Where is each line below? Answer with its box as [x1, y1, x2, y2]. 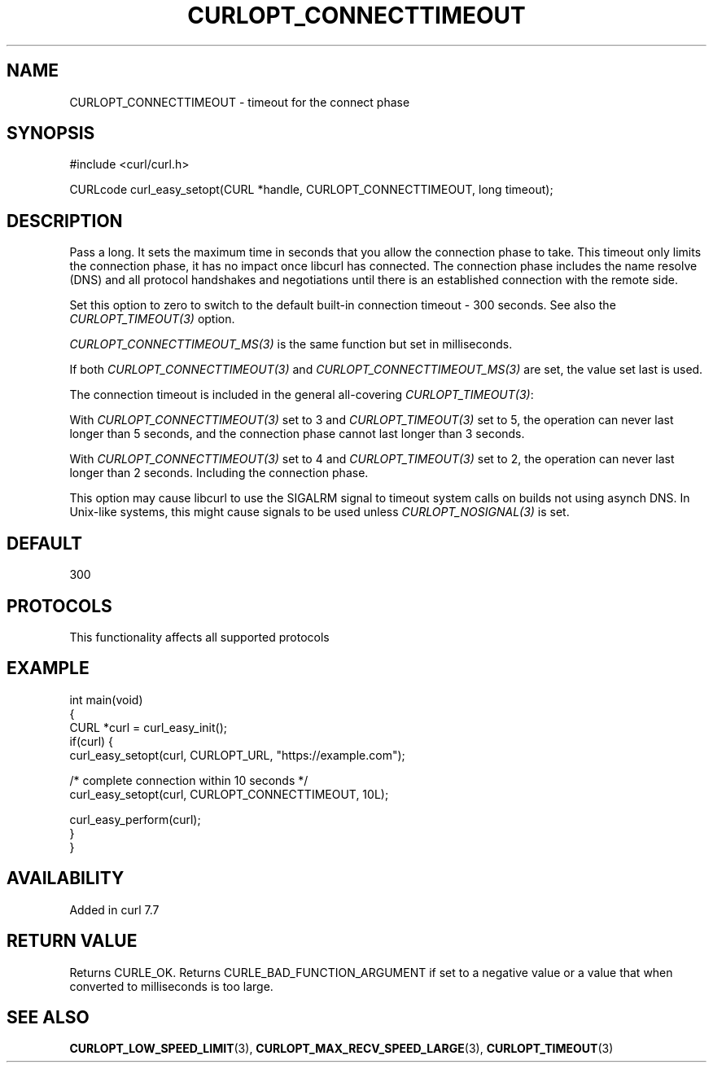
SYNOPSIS [7, 123, 95, 144]
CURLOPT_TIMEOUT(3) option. [69, 312, 235, 326]
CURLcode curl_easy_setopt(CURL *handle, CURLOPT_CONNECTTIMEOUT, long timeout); [69, 182, 553, 197]
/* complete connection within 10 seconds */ [69, 773, 308, 787]
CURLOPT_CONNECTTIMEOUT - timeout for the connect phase [69, 94, 410, 109]
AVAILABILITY [7, 868, 125, 889]
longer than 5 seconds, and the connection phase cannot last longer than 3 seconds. [69, 427, 525, 441]
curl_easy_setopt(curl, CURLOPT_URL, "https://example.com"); [69, 747, 405, 762]
